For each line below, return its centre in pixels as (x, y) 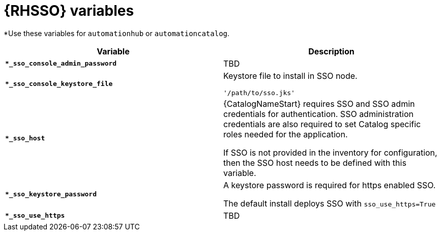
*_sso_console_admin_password (61, 64)
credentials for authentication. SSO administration (318, 114)
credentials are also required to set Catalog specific (322, 124)
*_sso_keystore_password (51, 194)
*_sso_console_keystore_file (59, 83)
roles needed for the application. (286, 134)
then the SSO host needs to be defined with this (315, 163)
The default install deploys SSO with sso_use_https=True (330, 203)
